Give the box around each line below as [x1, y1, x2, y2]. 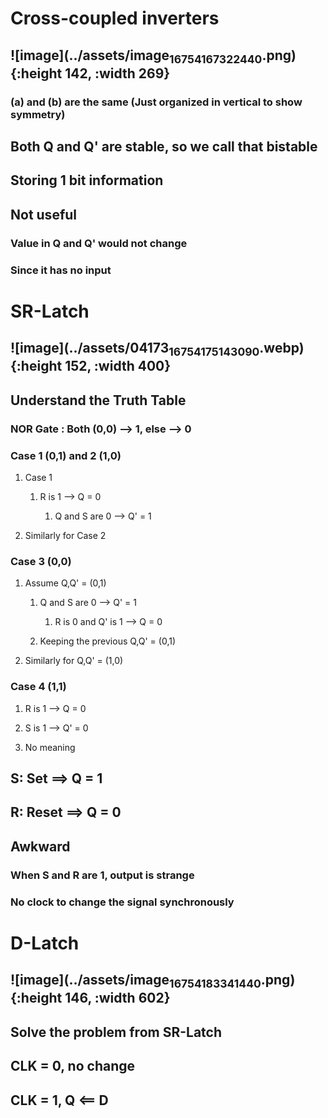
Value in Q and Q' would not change [10, 236, 188, 250]
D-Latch [10, 932, 80, 954]
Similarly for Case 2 [24, 530, 107, 542]
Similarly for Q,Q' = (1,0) [24, 655, 124, 667]
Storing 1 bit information [10, 172, 164, 189]
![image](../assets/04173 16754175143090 [10, 340, 260, 359]
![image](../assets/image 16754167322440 [10, 47, 263, 66]
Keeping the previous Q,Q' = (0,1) [39, 635, 176, 647]
